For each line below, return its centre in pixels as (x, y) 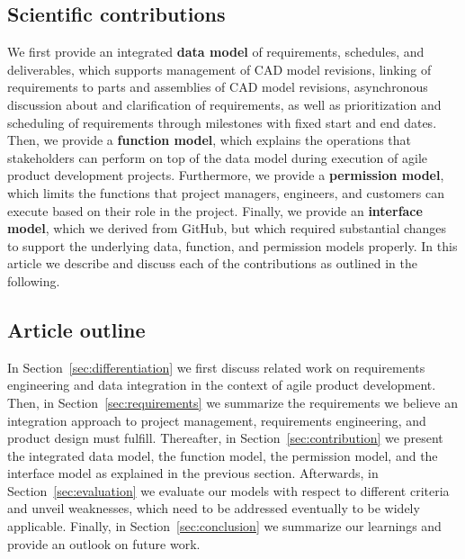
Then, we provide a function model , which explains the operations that (209, 140)
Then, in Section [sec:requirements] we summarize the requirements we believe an (232, 402)
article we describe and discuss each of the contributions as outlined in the (212, 263)
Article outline (76, 329)
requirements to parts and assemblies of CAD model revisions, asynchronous (218, 87)
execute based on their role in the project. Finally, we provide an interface (215, 210)
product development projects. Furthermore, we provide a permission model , (226, 175)
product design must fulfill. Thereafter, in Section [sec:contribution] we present (225, 438)
